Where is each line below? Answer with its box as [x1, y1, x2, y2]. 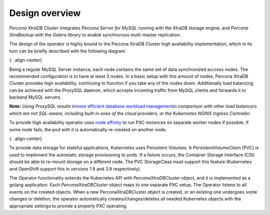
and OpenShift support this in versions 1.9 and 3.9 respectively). [9, 166, 141, 172]
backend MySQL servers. [9, 94, 62, 100]
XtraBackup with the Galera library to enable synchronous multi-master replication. [9, 31, 181, 37]
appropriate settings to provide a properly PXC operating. [9, 203, 127, 209]
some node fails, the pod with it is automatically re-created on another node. [9, 126, 167, 132]
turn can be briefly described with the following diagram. [9, 48, 126, 54]
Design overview [9, 7, 81, 18]
